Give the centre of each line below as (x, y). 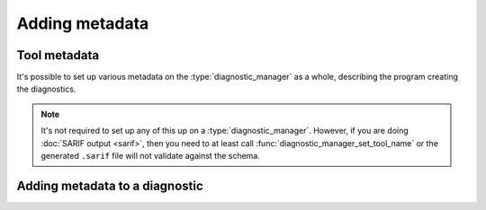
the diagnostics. (46, 89)
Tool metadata (58, 55)
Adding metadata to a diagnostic (110, 185)
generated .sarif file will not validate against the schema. (151, 156)
